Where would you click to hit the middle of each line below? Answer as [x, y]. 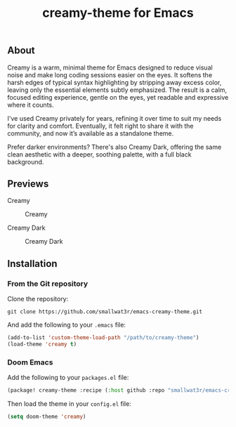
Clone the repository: [38, 299]
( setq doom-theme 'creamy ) [47, 417]
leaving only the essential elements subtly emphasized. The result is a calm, [117, 90]
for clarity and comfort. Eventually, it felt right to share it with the [100, 126]
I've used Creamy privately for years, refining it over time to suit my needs [114, 118]
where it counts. [31, 105]
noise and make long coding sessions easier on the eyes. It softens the [110, 74]
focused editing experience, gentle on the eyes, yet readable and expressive [118, 97]
